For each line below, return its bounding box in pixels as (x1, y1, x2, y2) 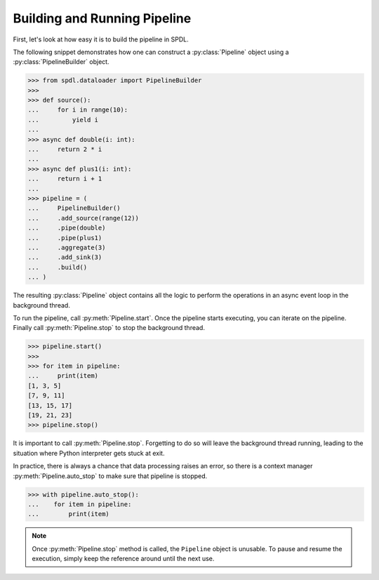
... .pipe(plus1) (27, 234, 102, 242)
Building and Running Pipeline (13, 11, 192, 26)
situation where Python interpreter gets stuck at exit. (13, 449, 165, 457)
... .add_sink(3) (27, 253, 102, 261)
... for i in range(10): (27, 106, 128, 114)
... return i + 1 (27, 175, 102, 183)
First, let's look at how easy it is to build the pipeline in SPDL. (13, 35, 189, 44)
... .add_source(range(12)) (27, 214, 140, 222)
